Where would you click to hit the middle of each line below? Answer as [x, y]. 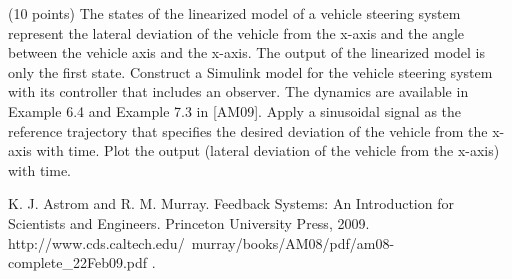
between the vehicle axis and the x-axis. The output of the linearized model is [247, 52]
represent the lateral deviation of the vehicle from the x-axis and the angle [236, 32]
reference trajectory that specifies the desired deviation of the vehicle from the [248, 130]
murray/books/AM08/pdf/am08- [293, 242]
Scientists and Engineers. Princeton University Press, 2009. [189, 222]
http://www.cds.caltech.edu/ [96, 242]
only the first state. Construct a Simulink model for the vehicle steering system [250, 71]
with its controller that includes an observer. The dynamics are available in [238, 91]
